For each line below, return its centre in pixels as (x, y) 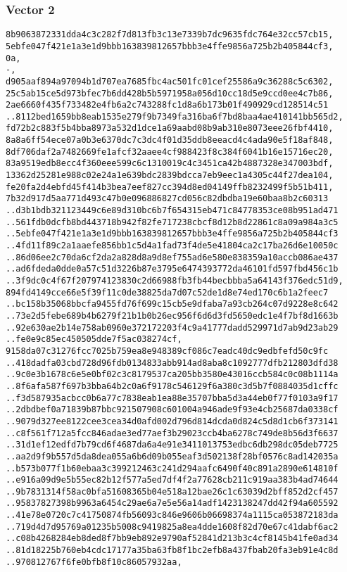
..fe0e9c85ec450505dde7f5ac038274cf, (94, 339)
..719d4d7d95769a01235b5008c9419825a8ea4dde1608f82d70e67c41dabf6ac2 (172, 527)
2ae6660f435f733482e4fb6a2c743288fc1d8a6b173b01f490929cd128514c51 (167, 105)
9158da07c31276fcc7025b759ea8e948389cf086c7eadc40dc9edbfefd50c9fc (167, 351)
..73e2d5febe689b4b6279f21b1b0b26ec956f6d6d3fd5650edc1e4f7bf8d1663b (172, 316)
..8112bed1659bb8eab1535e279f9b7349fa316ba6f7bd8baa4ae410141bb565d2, (175, 116)
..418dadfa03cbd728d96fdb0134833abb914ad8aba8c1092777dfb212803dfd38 (172, 363)
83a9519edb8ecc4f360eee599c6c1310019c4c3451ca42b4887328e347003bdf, (170, 164)
